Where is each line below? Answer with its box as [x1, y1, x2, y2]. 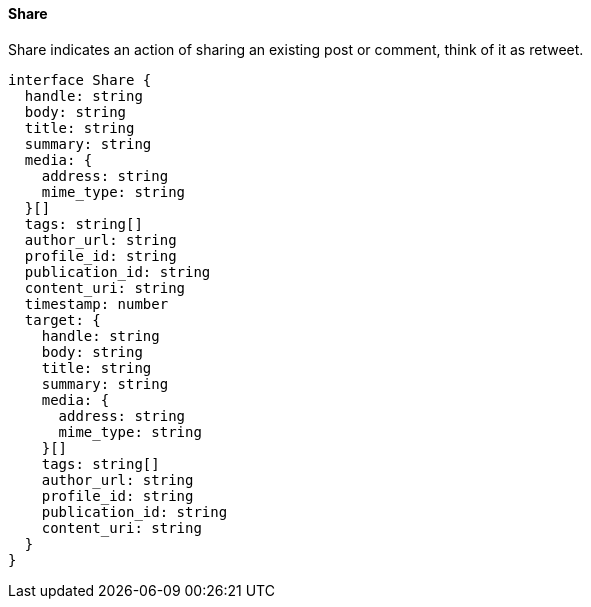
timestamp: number [24, 295, 169, 312]
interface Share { [8, 71, 152, 88]
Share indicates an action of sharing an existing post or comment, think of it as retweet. [8, 40, 584, 58]
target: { [24, 311, 101, 328]
